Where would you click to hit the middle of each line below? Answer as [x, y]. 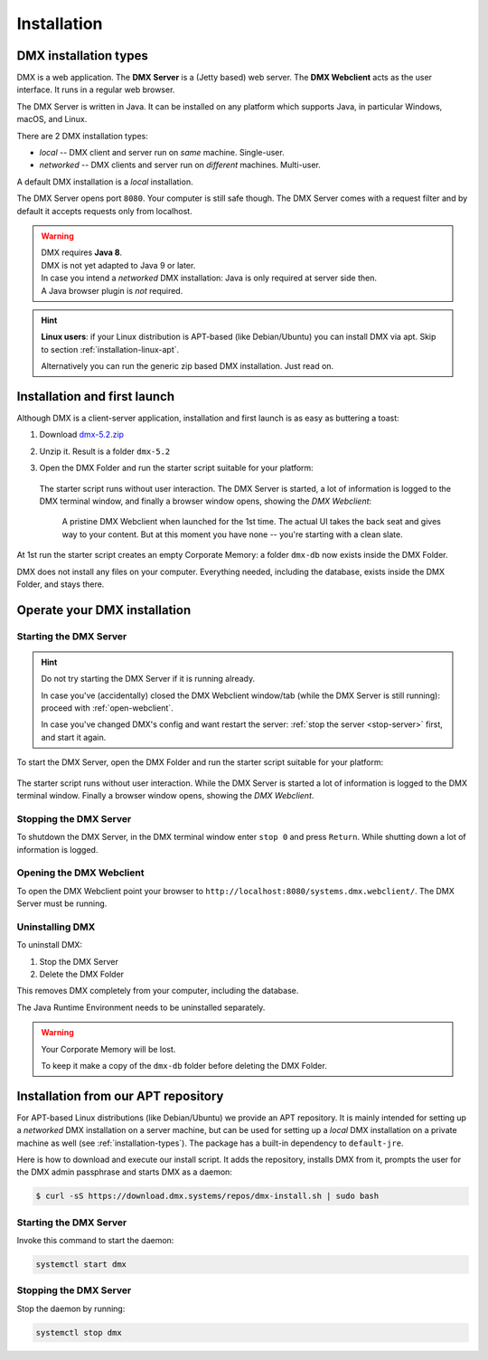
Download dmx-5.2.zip [82, 435]
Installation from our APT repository [120, 1096]
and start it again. [74, 737]
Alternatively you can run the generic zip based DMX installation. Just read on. [188, 366]
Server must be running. [62, 903]
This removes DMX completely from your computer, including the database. [158, 991]
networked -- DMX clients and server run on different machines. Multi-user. [180, 165]
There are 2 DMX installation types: [82, 136]
